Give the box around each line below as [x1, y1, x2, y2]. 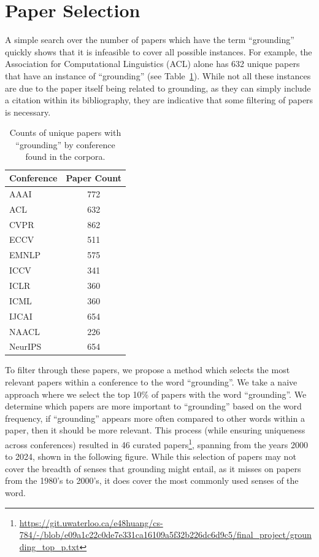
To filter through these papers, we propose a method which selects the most [5, 363, 290, 376]
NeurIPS [9, 340, 42, 353]
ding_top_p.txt [19, 540, 80, 553]
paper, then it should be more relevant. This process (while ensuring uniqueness [5, 424, 306, 437]
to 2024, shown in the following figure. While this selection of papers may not [5, 450, 296, 463]
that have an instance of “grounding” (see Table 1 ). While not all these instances [5, 69, 311, 82]
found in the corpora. [25, 150, 106, 163]
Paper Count [66, 172, 121, 184]
